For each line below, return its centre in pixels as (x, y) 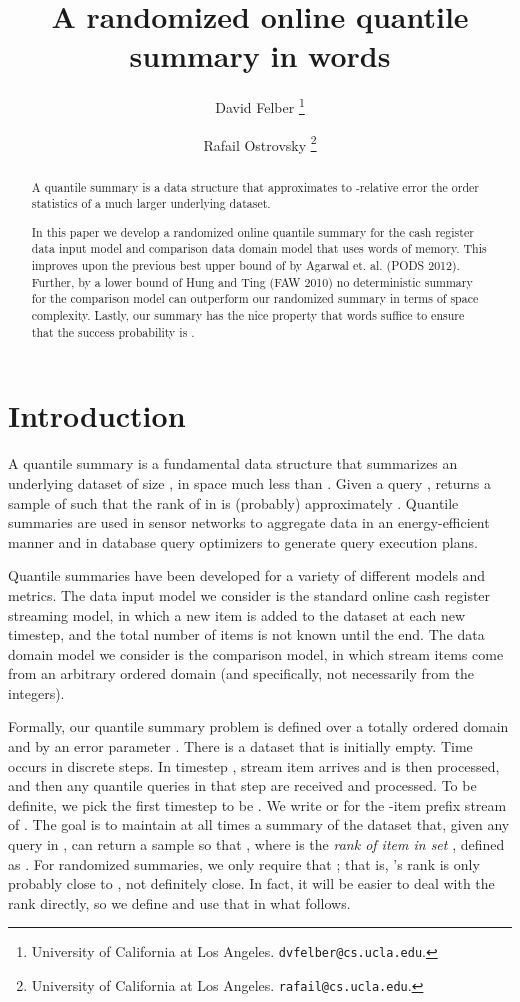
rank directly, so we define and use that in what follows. (179, 902)
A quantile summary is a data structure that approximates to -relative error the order (255, 186)
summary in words (260, 55)
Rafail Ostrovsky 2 (260, 143)
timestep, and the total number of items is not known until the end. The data (246, 634)
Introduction (97, 415)
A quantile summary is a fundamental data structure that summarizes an (233, 463)
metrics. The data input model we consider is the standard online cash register (249, 594)
